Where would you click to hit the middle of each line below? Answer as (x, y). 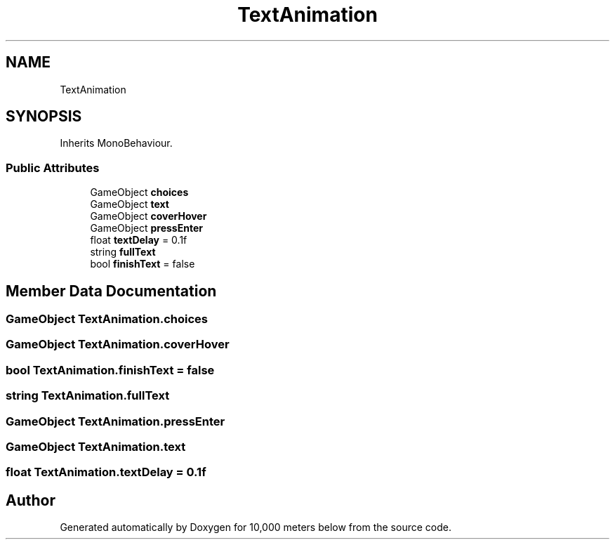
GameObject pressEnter (146, 228)
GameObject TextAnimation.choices (107, 319)
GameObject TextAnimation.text (96, 446)
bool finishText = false (143, 264)
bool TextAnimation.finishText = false (110, 370)
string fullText (123, 252)
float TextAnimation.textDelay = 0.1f (106, 472)
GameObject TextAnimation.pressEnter (115, 421)
